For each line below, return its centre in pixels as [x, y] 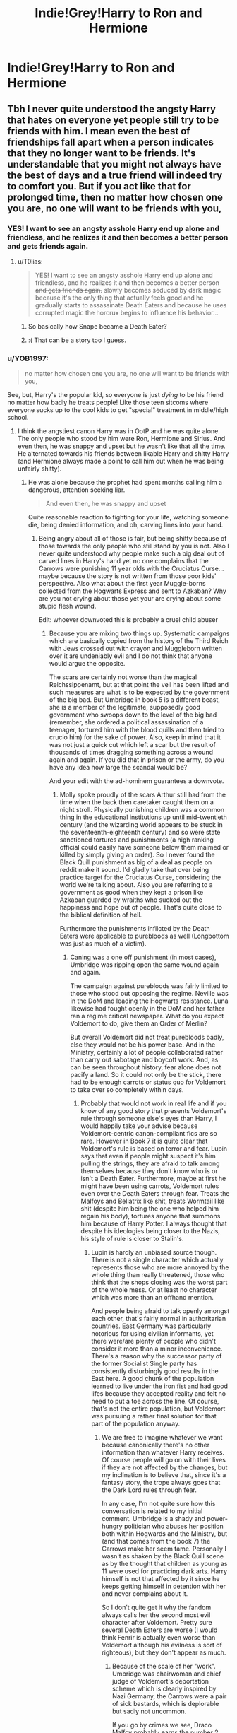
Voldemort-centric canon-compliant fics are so [149, 1134]
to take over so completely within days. [127, 1090]
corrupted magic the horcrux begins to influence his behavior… [127, 312]
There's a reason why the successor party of [157, 1356]
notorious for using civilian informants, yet [152, 1334]
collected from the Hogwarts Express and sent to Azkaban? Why [133, 591]
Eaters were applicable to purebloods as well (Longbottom [144, 936]
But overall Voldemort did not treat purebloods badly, [147, 1038]
